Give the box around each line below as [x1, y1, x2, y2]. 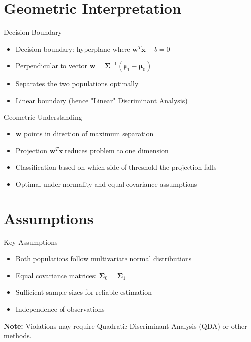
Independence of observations [15, 303, 105, 314]
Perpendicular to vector [15, 60, 88, 71]
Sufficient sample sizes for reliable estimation [15, 287, 152, 297]
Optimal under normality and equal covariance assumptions [15, 178, 197, 189]
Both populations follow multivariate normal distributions [15, 253, 192, 264]
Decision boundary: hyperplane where [15, 43, 130, 54]
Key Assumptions [4, 236, 58, 247]
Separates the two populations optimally [15, 78, 139, 89]
